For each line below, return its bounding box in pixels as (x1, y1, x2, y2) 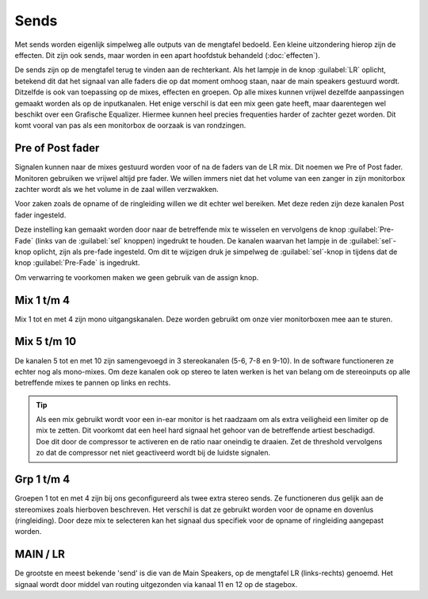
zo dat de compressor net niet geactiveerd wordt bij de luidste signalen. (36, 448, 271, 458)
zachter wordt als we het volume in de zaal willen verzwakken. (14, 184, 220, 194)
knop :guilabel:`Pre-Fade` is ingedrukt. (14, 258, 140, 267)
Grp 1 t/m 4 (14, 473, 71, 486)
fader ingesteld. (14, 210, 67, 220)
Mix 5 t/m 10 (14, 335, 77, 348)
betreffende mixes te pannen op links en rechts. (14, 378, 171, 388)
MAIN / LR (14, 547, 65, 561)
